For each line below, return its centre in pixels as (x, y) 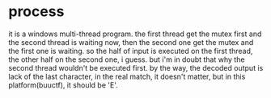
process (36, 12)
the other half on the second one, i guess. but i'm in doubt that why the (127, 59)
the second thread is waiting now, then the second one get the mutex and (131, 42)
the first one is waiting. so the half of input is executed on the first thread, (131, 51)
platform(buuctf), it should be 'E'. (64, 85)
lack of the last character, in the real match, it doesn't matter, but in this (127, 76)
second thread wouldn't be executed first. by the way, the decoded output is (136, 67)
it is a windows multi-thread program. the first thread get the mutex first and (135, 34)
